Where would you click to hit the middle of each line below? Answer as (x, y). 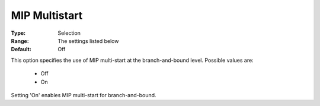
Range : (20, 41)
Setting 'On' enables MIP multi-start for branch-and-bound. (84, 95)
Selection (69, 33)
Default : (21, 49)
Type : (18, 33)
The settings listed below (88, 41)
